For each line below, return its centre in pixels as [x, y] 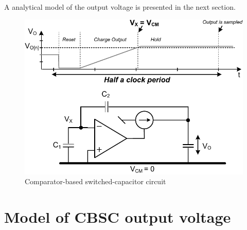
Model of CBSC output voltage [118, 216]
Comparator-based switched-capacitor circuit [95, 181]
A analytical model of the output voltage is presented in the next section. [120, 7]
